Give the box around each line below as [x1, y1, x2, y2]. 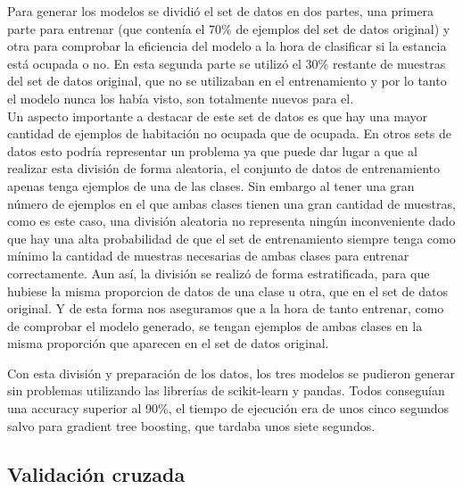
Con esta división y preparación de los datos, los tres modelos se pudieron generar [7, 363, 456, 382]
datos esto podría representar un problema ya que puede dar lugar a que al [7, 141, 418, 160]
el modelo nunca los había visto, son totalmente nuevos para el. [7, 88, 354, 107]
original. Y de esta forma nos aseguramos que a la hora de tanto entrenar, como [7, 299, 444, 318]
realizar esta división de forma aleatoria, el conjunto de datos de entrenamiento [7, 159, 440, 178]
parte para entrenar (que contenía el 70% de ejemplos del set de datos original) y [7, 19, 451, 37]
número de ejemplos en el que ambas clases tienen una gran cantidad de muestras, [7, 194, 456, 212]
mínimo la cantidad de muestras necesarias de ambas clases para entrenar [7, 246, 409, 265]
